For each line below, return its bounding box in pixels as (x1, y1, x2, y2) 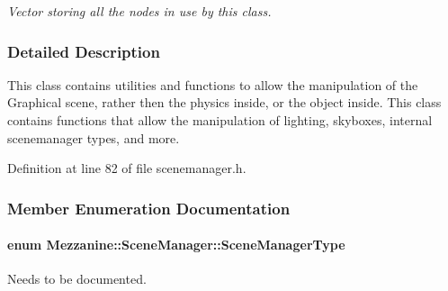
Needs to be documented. (7, 269, 147, 288)
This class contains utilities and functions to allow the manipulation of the (7, 75, 418, 94)
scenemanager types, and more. (7, 128, 180, 147)
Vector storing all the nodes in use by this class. (7, 2, 272, 20)
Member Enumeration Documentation (7, 196, 291, 219)
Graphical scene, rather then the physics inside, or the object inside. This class (7, 93, 442, 112)
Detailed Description (7, 40, 160, 62)
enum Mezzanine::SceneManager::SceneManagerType (7, 235, 345, 254)
